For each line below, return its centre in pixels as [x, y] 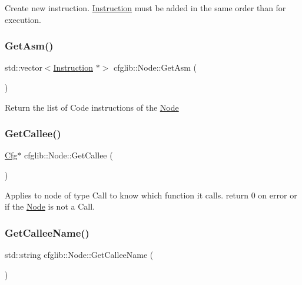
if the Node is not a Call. [50, 206]
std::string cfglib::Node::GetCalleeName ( [79, 254]
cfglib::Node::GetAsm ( [155, 67]
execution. [23, 19]
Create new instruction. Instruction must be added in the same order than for [145, 8]
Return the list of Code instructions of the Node [92, 107]
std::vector [24, 67]
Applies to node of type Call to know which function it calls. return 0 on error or [151, 195]
